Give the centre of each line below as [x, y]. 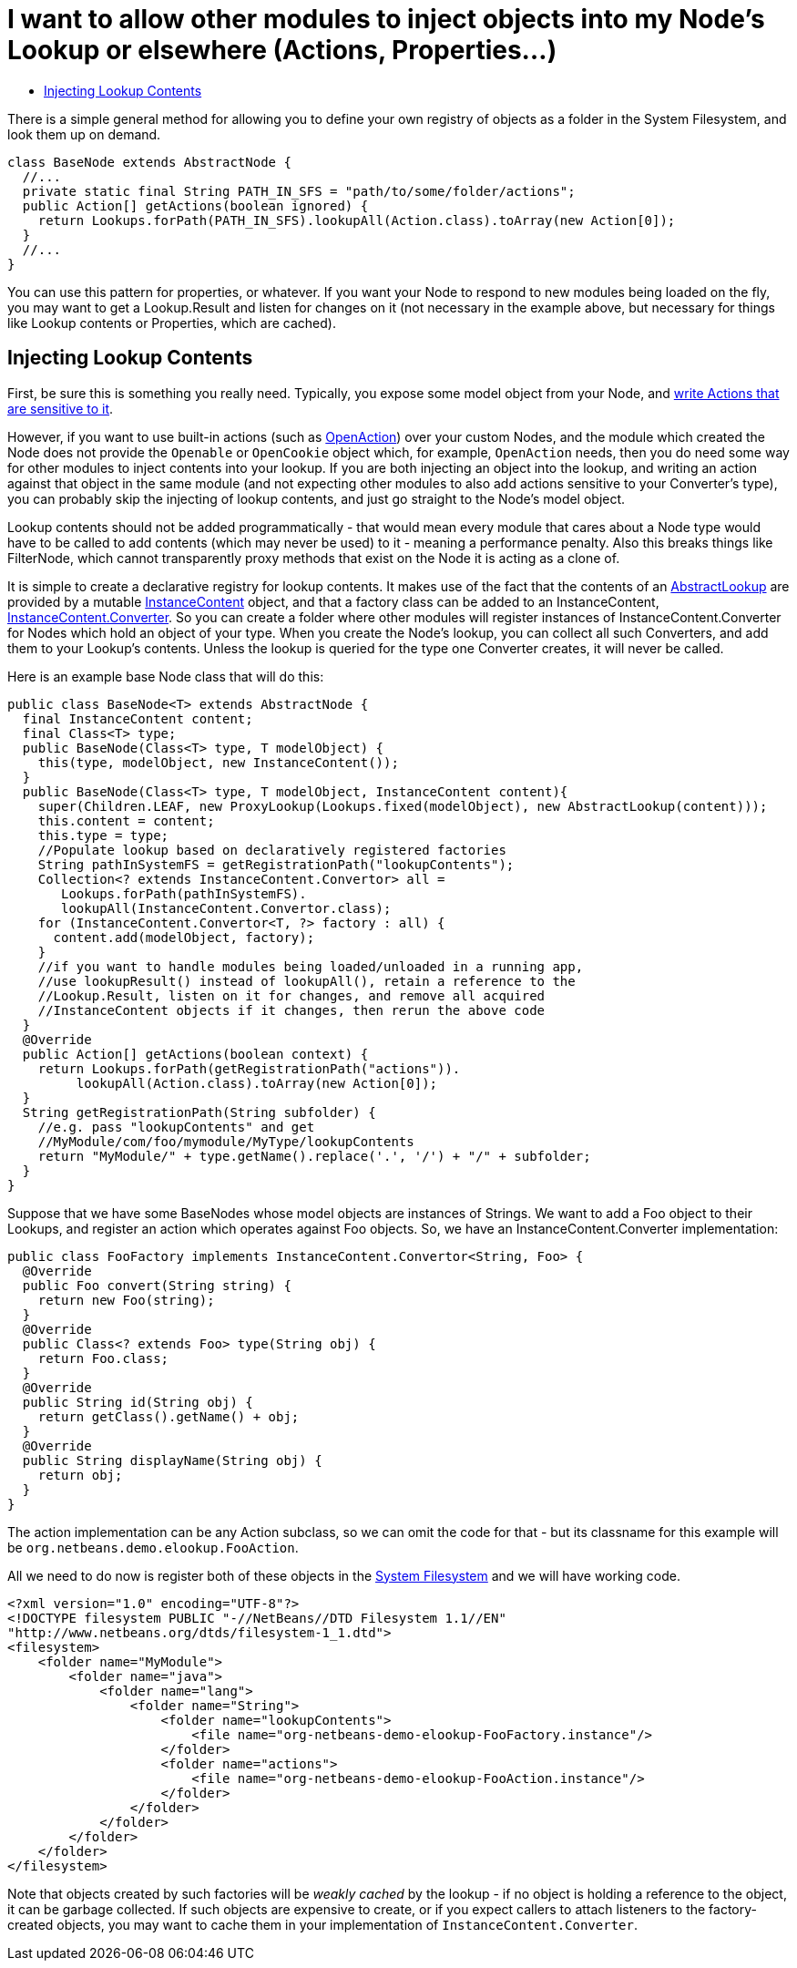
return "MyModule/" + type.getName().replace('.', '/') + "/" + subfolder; [314, 1156]
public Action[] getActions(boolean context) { [195, 1054]
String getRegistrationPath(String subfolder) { [199, 1112]
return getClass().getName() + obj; [169, 1416]
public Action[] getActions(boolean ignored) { [195, 205]
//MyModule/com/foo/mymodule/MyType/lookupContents [226, 1141]
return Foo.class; [103, 1358]
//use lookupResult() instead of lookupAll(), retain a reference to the [307, 981]
